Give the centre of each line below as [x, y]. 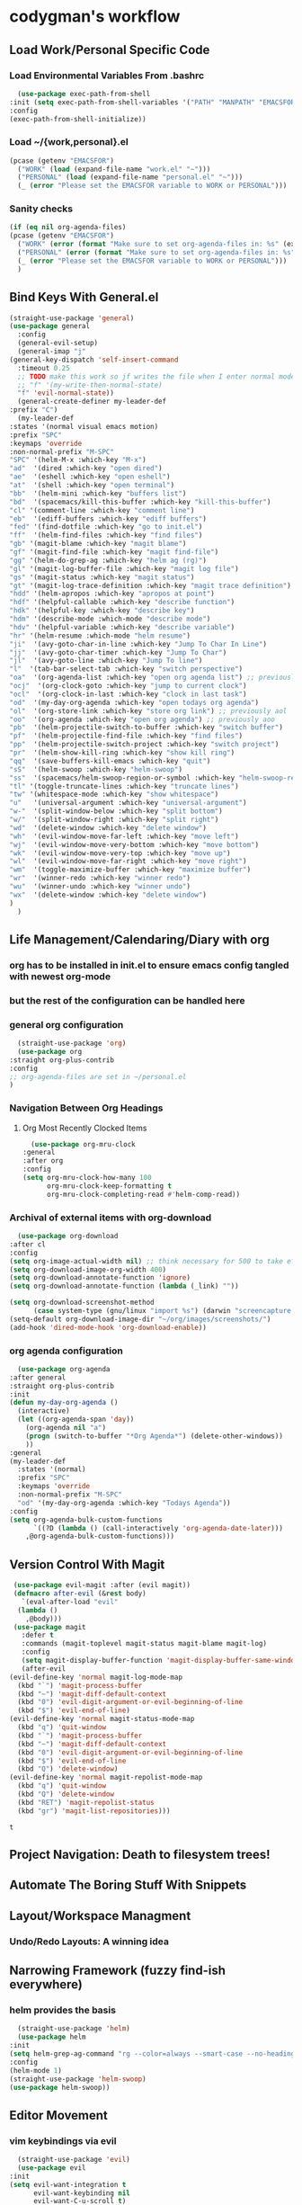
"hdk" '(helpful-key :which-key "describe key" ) [102, 611]
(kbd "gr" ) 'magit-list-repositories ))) [94, 1811]
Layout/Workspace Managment [100, 1916]
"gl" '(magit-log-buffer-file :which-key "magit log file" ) [124, 568]
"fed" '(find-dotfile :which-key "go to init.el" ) [106, 527]
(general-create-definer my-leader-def [92, 402]
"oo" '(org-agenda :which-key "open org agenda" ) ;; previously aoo [142, 719]
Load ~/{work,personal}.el [69, 142]
